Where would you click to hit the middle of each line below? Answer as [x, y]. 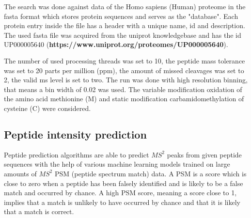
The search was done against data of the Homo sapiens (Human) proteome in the [125, 6]
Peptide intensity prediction [75, 134]
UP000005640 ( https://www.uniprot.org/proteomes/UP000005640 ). [116, 44]
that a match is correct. [39, 211]
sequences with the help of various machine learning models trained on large [117, 164]
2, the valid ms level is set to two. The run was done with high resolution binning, [126, 80]
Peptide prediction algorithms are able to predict [77, 154]
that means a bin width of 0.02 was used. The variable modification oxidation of [123, 89]
